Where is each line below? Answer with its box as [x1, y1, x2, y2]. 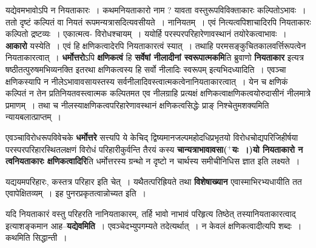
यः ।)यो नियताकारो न [232, 142, 303, 155]
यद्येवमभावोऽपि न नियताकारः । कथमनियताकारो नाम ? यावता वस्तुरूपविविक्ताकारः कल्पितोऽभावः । [5, 4, 306, 16]
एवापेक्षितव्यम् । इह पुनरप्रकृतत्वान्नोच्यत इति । [5, 187, 147, 199]
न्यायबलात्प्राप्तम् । [5, 110, 62, 123]
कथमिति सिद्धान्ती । [5, 231, 67, 244]
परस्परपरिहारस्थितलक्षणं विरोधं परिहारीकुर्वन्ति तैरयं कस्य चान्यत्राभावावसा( [5, 142, 227, 155]
